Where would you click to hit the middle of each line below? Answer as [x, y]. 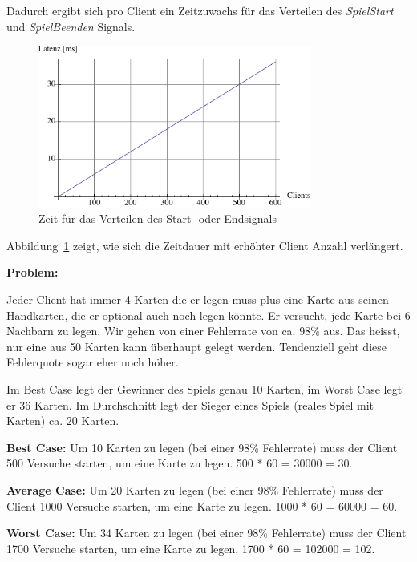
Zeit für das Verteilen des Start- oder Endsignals [158, 218]
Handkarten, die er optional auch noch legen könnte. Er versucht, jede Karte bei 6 [208, 315]
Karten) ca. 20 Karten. [63, 420]
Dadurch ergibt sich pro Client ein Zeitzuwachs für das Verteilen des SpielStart [200, 10]
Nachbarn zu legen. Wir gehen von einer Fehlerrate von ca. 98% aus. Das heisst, [203, 331]
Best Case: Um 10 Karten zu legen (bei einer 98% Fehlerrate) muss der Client [202, 447]
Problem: [32, 272]
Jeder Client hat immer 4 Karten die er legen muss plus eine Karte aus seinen [198, 299]
